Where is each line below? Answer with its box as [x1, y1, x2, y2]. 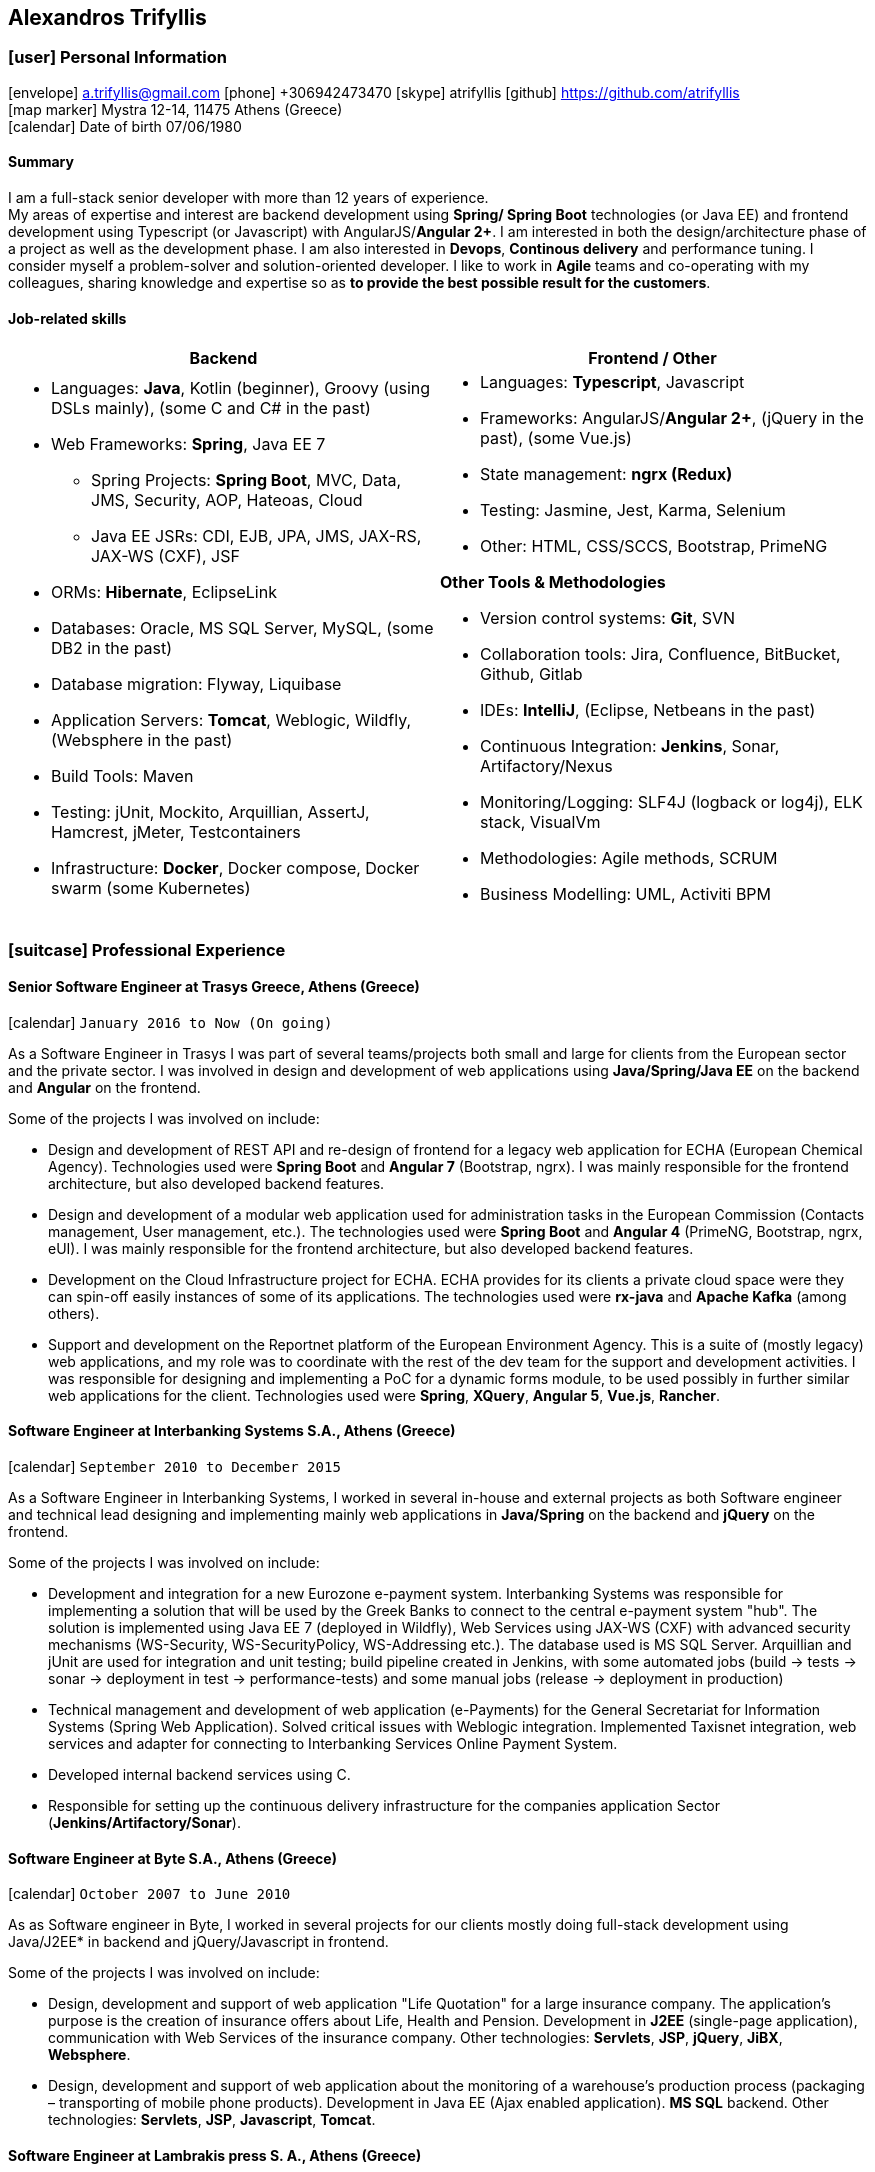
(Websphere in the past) [51, 730, 233, 751]
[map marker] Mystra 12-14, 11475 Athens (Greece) [8, 100, 343, 118]
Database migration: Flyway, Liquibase [51, 674, 342, 695]
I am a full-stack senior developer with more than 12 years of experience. [8, 189, 489, 207]
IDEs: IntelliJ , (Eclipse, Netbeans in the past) [480, 700, 816, 721]
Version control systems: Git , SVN [480, 608, 736, 629]
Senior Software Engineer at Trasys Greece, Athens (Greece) [8, 978, 420, 996]
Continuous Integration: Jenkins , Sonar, [480, 736, 780, 757]
